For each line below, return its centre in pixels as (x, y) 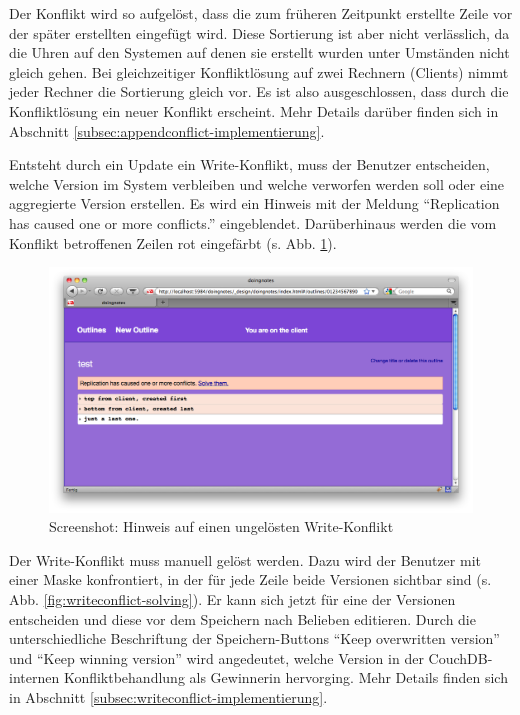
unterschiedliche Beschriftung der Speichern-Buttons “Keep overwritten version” (254, 638)
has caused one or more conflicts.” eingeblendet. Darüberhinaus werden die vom (253, 222)
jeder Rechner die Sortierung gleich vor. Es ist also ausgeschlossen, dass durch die (259, 91)
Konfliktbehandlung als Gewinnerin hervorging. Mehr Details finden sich (285, 677)
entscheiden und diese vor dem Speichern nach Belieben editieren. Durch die (242, 618)
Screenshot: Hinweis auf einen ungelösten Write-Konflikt (221, 526)
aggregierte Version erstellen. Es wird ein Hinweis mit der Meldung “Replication (254, 203)
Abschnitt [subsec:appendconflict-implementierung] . (167, 130)
